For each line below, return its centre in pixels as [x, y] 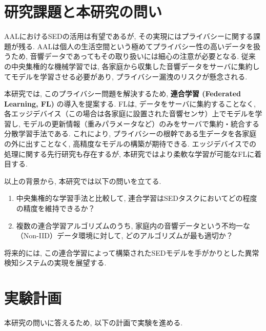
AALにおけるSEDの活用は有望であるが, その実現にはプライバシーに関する [129, 36]
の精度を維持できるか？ [56, 208]
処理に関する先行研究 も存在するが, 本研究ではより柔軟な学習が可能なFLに [129, 153]
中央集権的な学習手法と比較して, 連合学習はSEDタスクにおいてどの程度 [137, 198]
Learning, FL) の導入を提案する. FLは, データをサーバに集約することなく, [130, 103]
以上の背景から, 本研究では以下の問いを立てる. [83, 181]
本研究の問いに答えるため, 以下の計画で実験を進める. [94, 323]
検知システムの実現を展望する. [55, 263]
